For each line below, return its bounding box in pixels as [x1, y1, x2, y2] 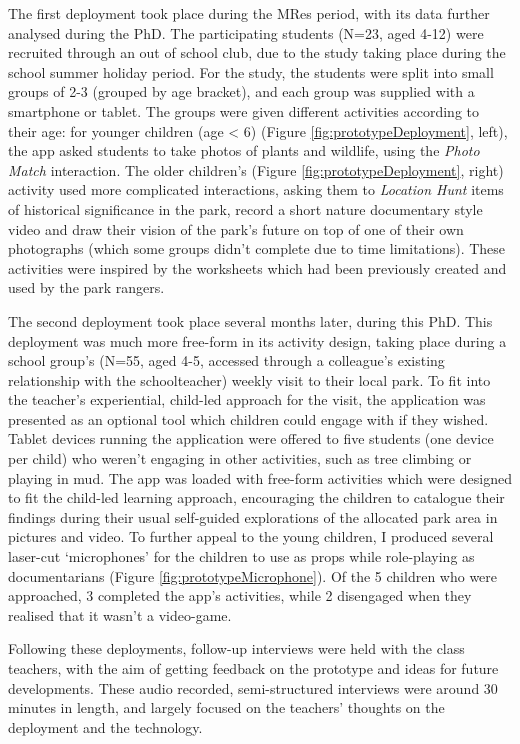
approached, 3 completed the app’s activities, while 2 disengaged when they [8, 585, 472, 606]
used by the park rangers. [8, 277, 165, 298]
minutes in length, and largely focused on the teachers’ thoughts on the [8, 697, 445, 718]
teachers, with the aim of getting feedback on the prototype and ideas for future [8, 658, 499, 678]
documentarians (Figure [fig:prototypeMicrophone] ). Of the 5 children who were [8, 565, 498, 586]
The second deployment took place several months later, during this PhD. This [8, 310, 493, 331]
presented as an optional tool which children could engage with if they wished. [8, 408, 489, 429]
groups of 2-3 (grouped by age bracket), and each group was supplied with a [8, 81, 475, 102]
